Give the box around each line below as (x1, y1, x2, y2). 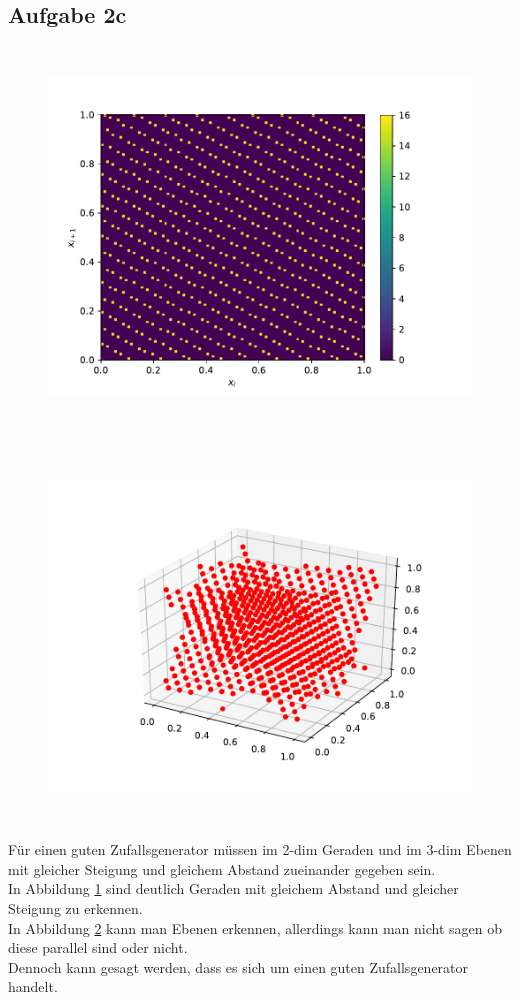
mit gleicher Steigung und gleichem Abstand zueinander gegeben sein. (8, 858, 436, 879)
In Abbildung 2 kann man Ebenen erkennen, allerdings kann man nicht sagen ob (8, 917, 502, 938)
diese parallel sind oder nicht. (8, 937, 188, 958)
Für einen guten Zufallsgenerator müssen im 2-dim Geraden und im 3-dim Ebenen (8, 839, 512, 860)
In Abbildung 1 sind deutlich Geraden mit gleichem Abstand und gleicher (8, 878, 459, 899)
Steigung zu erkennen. (8, 898, 143, 919)
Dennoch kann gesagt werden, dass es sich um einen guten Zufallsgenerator (8, 956, 469, 977)
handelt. (8, 976, 58, 997)
